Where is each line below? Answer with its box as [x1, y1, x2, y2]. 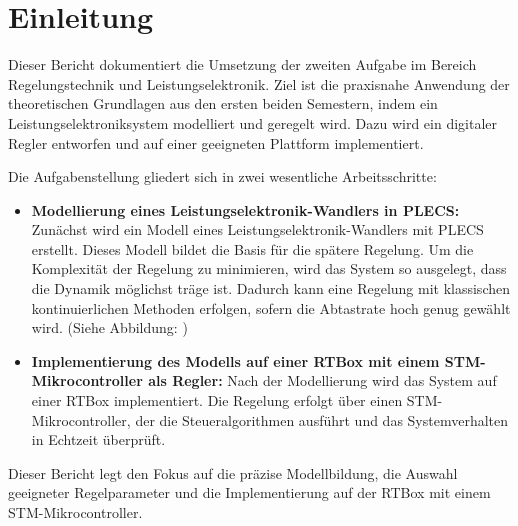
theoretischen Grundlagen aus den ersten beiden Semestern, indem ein [8, 93, 438, 114]
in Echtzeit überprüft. [31, 429, 166, 450]
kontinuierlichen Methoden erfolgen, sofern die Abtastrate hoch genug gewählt [31, 297, 511, 318]
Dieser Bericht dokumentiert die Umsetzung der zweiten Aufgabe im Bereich [8, 54, 477, 75]
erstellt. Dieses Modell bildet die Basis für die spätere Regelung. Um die [31, 238, 474, 259]
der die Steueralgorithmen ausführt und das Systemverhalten [135, 409, 509, 430]
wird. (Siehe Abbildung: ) [31, 317, 188, 338]
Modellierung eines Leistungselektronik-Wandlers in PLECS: [31, 199, 460, 220]
